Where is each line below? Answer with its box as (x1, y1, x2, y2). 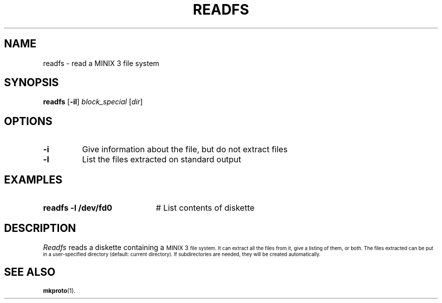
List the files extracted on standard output (82, 154, 241, 165)
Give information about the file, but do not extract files (82, 144, 288, 155)
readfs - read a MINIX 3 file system (43, 58, 159, 68)
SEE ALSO (4, 266, 56, 279)
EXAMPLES (4, 173, 63, 186)
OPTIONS (4, 114, 52, 128)
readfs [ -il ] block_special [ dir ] (43, 97, 143, 106)
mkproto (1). (43, 287, 76, 294)
